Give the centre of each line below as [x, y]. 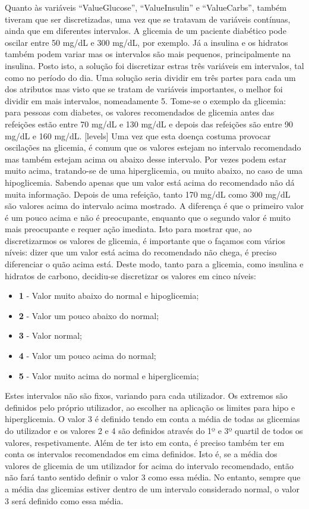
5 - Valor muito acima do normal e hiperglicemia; [109, 375]
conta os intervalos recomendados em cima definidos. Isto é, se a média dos [141, 454]
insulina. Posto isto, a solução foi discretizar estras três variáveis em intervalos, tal [154, 65]
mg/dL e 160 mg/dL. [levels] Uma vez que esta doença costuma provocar [138, 135]
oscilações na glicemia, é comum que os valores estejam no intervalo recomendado [153, 147]
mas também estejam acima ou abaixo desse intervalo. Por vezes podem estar [146, 159]
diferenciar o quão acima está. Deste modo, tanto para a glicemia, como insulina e [154, 264]
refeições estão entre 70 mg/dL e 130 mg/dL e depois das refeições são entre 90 [149, 124]
